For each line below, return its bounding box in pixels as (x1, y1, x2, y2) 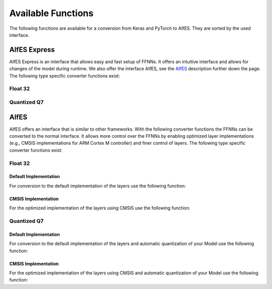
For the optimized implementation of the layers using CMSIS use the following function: (9, 205, 190, 211)
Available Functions (9, 8, 94, 19)
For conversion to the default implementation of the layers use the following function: (9, 183, 186, 189)
